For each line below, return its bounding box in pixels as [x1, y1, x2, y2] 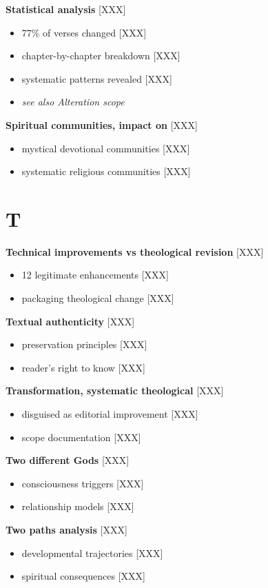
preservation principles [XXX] [21, 337, 147, 352]
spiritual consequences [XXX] [21, 569, 145, 583]
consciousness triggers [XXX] [21, 476, 144, 490]
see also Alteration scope [21, 94, 125, 109]
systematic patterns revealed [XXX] [21, 71, 172, 85]
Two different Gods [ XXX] [6, 453, 130, 467]
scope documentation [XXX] [21, 429, 141, 444]
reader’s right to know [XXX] [21, 360, 145, 374]
